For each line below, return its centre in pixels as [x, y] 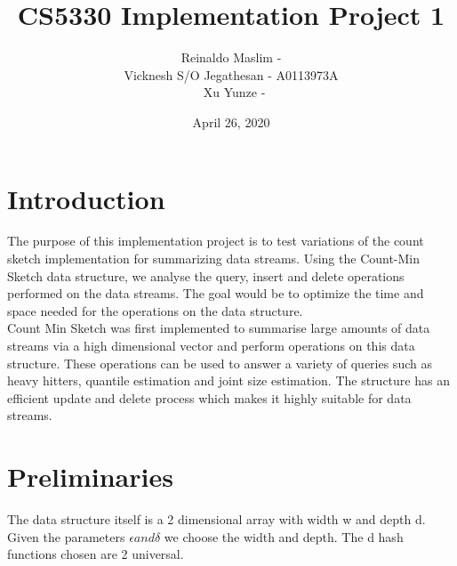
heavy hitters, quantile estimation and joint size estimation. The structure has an [228, 380]
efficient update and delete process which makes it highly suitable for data [209, 397]
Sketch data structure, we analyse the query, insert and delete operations [206, 275]
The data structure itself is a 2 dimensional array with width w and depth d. [216, 519]
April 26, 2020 [231, 121]
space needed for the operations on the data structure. [155, 310]
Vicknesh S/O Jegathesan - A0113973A [231, 74]
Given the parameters [66, 536]
